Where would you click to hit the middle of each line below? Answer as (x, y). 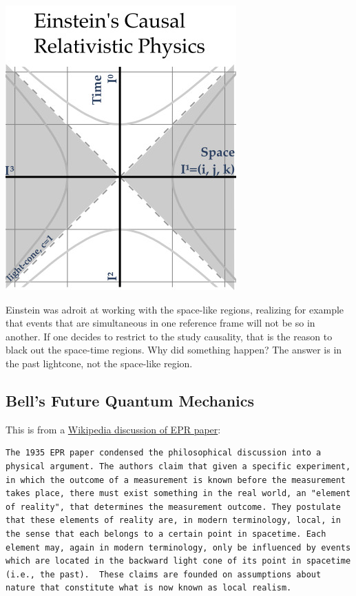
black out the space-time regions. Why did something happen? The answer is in (174, 350)
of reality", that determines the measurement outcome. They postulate (173, 507)
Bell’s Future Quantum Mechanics (130, 400)
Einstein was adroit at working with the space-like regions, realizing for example (175, 309)
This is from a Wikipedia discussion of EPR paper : (113, 429)
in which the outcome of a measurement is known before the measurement (176, 480)
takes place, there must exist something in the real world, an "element (178, 494)
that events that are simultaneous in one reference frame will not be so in (160, 323)
